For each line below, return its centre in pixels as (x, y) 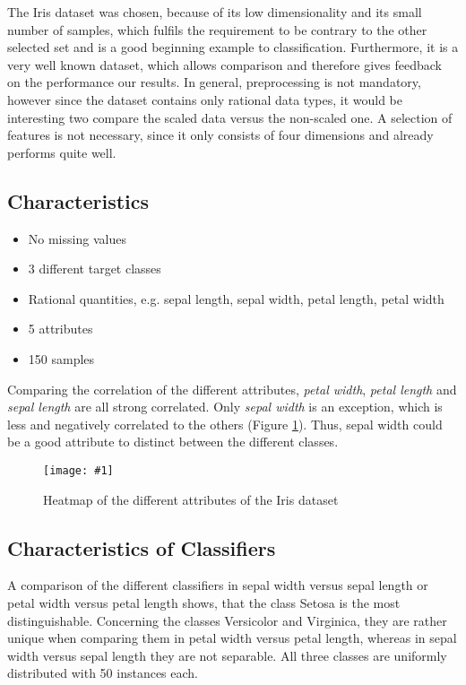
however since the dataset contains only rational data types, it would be (205, 99)
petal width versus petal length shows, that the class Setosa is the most (204, 602)
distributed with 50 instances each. (103, 673)
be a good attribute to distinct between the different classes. (173, 442)
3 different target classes (95, 269)
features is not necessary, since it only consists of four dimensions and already (220, 135)
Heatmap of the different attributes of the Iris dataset (191, 499)
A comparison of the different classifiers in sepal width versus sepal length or (218, 585)
